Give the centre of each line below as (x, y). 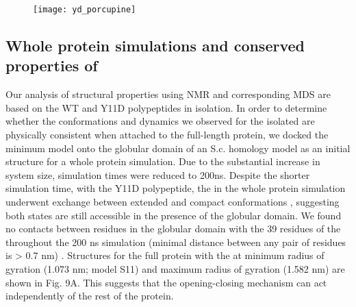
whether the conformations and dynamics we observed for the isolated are (160, 121)
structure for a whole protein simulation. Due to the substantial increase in (163, 161)
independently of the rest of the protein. (90, 296)
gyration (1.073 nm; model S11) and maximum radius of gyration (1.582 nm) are (175, 268)
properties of (52, 65)
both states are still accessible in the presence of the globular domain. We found (174, 215)
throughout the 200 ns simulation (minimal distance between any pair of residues (176, 242)
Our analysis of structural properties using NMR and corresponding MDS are (168, 94)
